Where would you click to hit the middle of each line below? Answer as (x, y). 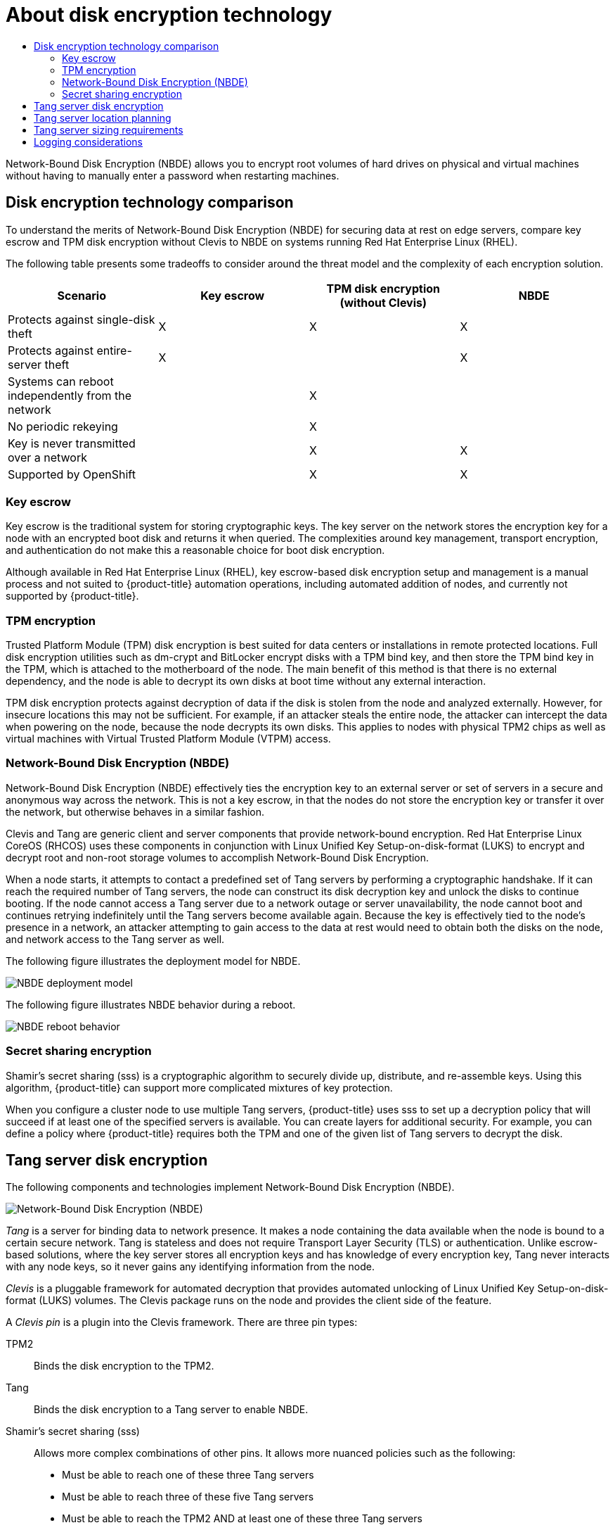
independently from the (70, 395)
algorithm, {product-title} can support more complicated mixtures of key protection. (199, 1087)
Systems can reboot (61, 381)
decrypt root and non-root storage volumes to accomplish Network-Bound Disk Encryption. (218, 857)
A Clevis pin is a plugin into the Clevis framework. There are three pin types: (182, 1322)
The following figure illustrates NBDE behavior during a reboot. (151, 1004)
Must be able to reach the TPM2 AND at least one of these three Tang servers (242, 1519)
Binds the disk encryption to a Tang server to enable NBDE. (171, 1410)
